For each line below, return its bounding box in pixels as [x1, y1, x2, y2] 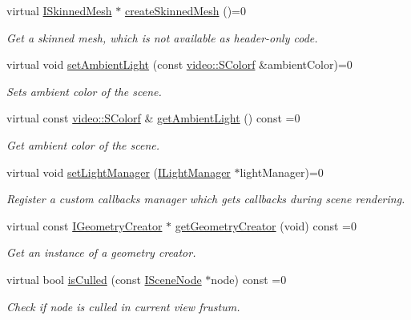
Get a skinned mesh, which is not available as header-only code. [6, 29, 318, 46]
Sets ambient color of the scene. [6, 82, 162, 99]
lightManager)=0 [240, 163, 324, 180]
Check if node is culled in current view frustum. [6, 298, 240, 314]
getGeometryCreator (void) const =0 [175, 217, 357, 234]
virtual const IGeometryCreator [6, 217, 163, 234]
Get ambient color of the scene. [6, 136, 160, 153]
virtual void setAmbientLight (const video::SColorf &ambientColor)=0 [6, 56, 353, 73]
